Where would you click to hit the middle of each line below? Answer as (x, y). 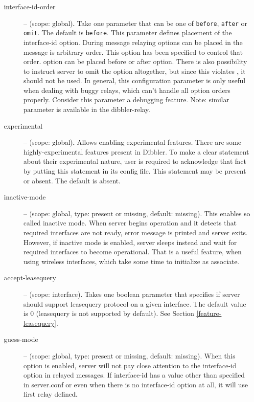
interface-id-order (30, 6)
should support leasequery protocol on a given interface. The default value (135, 303)
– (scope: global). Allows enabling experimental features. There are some (132, 142)
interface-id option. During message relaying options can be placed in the (133, 42)
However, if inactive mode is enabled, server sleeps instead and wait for (130, 242)
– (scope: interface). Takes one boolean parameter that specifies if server (132, 294)
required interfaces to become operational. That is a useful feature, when (133, 252)
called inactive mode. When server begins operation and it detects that (130, 223)
